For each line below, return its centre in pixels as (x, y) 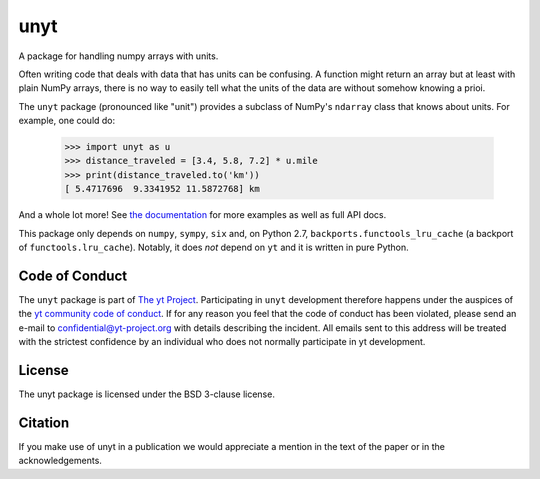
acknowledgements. (60, 461)
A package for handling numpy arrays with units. (118, 56)
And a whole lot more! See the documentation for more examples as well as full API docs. (202, 215)
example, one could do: (67, 121)
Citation (44, 422)
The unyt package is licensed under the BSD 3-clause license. (146, 394)
